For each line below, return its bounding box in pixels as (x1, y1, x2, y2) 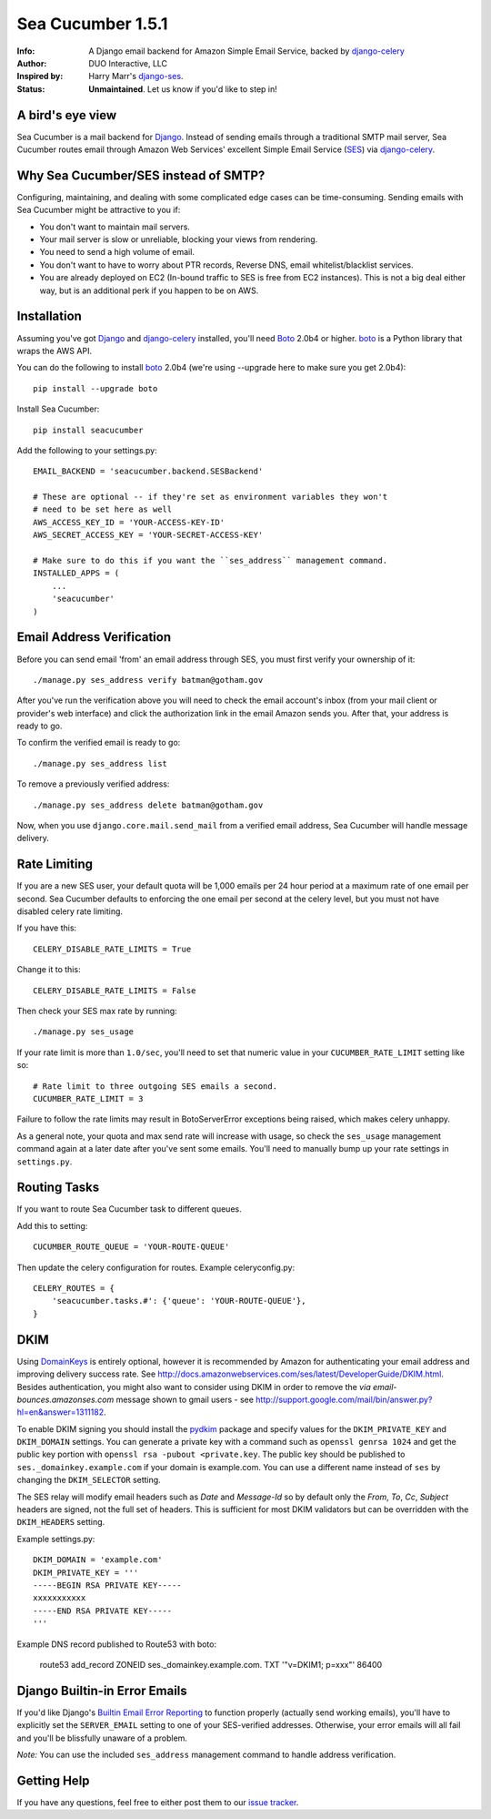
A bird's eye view (16, 107, 117, 123)
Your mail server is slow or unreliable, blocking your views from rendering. (39, 234, 318, 245)
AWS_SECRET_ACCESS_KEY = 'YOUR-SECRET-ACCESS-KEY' (33, 530, 264, 541)
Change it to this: (16, 964, 81, 975)
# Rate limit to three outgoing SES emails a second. (33, 1081, 277, 1092)
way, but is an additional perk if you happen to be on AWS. (39, 285, 259, 296)
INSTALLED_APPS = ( (33, 568, 120, 578)
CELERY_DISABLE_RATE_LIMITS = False (33, 985, 196, 996)
